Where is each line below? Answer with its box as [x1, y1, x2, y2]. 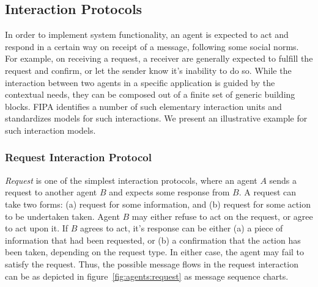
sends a [269, 173, 297, 186]
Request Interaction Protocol [5, 150, 152, 165]
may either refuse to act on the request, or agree [131, 209, 313, 222]
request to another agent [5, 186, 97, 198]
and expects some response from [109, 186, 230, 198]
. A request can [239, 186, 297, 198]
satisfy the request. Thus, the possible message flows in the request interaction [5, 257, 298, 270]
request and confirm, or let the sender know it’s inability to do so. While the [5, 64, 292, 76]
